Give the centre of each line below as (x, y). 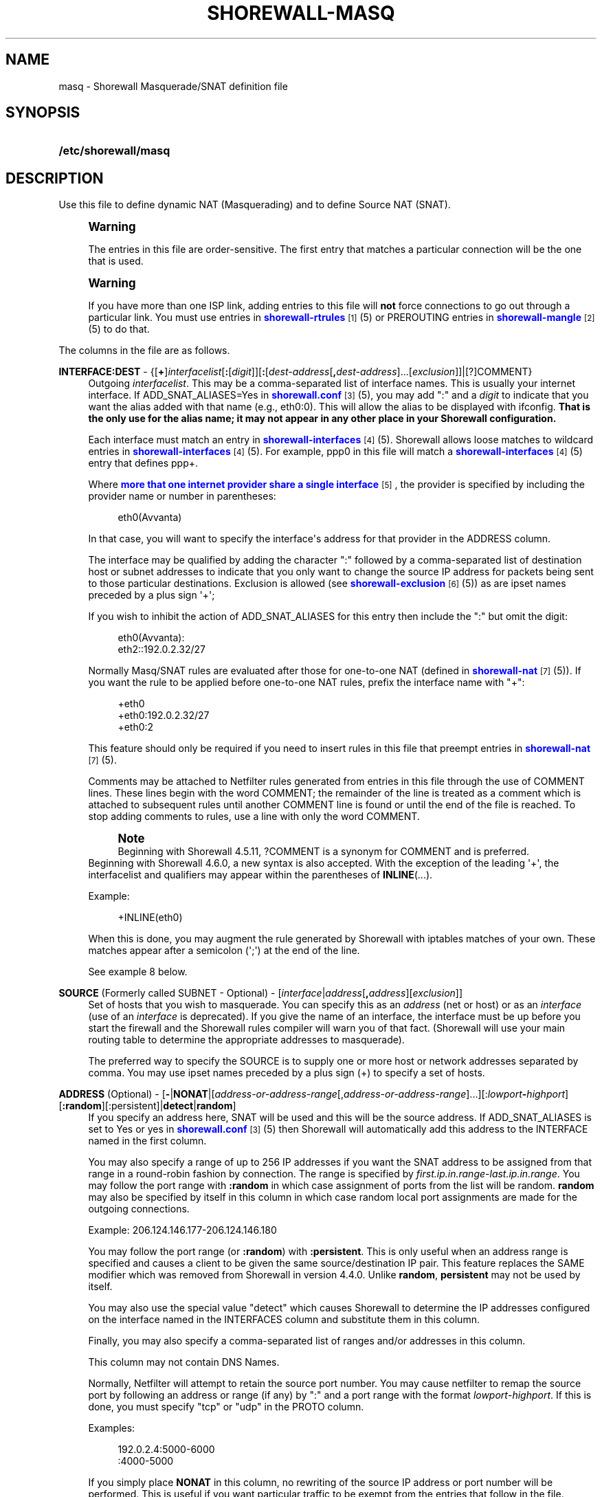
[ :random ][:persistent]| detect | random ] (147, 1106)
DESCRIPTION (55, 178)
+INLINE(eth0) (150, 918)
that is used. (116, 261)
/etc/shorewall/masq (114, 151)
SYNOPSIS (43, 113)
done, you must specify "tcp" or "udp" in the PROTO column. (226, 1407)
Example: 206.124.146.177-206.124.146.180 (182, 1230)
